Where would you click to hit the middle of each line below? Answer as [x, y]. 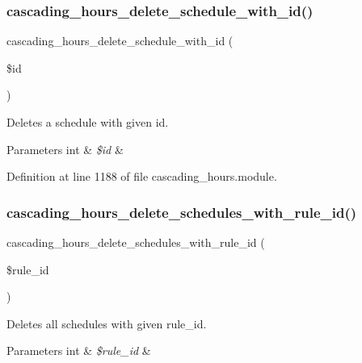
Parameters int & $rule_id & [79, 350]
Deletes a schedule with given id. [88, 122]
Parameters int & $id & [65, 149]
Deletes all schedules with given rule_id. [107, 323]
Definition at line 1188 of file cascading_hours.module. [142, 176]
